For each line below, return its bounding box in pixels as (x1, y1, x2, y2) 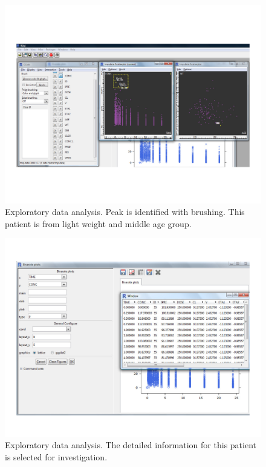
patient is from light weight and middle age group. (5, 217, 192, 230)
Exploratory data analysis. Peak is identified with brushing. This (5, 205, 245, 218)
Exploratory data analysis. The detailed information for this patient (5, 439, 256, 451)
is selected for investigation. (5, 451, 108, 463)
